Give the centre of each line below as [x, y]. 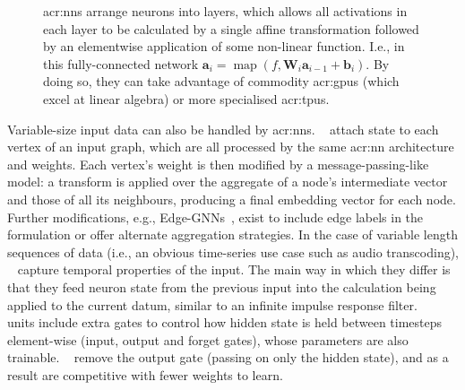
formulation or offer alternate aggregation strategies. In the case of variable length [232, 234]
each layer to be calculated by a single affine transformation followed [231, 28]
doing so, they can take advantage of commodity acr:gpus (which [221, 81]
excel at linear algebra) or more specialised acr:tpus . [186, 98]
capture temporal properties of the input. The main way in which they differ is [234, 269]
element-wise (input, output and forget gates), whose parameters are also [208, 339]
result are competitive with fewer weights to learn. [145, 374]
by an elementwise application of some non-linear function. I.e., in [224, 46]
